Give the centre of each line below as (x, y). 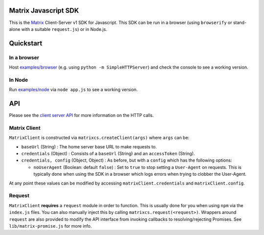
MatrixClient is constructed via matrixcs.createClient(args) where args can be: (99, 138)
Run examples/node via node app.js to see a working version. (73, 90)
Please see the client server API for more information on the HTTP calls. (81, 116)
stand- (240, 23)
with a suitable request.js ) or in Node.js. (64, 29)
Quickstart (26, 43)
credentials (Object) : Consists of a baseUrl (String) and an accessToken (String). (108, 154)
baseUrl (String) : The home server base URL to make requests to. (89, 146)
